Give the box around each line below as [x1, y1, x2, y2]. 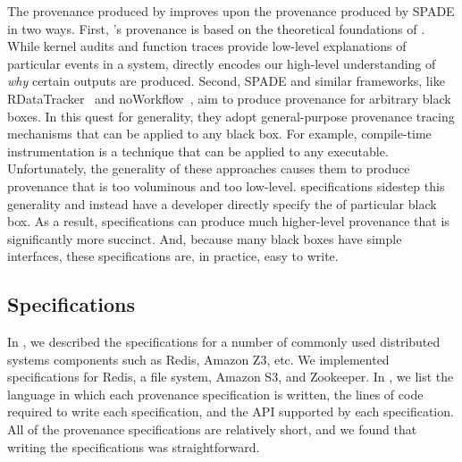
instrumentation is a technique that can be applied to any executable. [7, 141, 389, 160]
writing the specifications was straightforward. [7, 437, 260, 456]
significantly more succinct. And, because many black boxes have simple [7, 229, 402, 248]
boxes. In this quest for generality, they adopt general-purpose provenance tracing [7, 106, 455, 125]
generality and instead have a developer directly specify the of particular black [7, 194, 437, 213]
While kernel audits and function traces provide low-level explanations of [7, 37, 407, 55]
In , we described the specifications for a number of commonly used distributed [7, 332, 441, 351]
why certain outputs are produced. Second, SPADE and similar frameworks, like [7, 71, 445, 90]
